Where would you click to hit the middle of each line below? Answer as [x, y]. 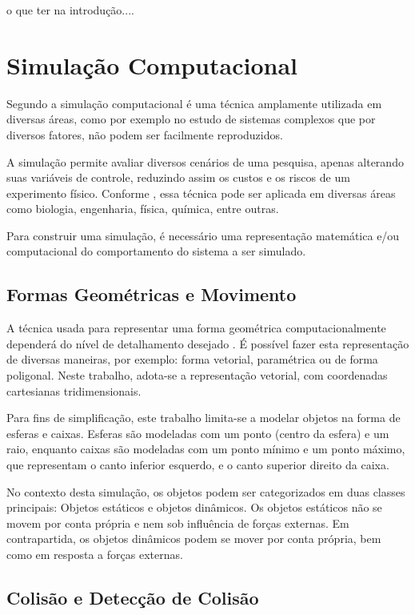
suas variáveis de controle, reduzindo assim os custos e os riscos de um [178, 177]
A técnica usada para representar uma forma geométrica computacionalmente [196, 328]
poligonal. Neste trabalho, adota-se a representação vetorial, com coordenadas [197, 375]
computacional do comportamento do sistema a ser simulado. [156, 251]
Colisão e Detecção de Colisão [133, 597]
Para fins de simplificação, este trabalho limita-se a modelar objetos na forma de [204, 418]
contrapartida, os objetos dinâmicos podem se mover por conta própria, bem [194, 539]
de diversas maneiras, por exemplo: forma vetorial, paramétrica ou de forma [192, 359]
